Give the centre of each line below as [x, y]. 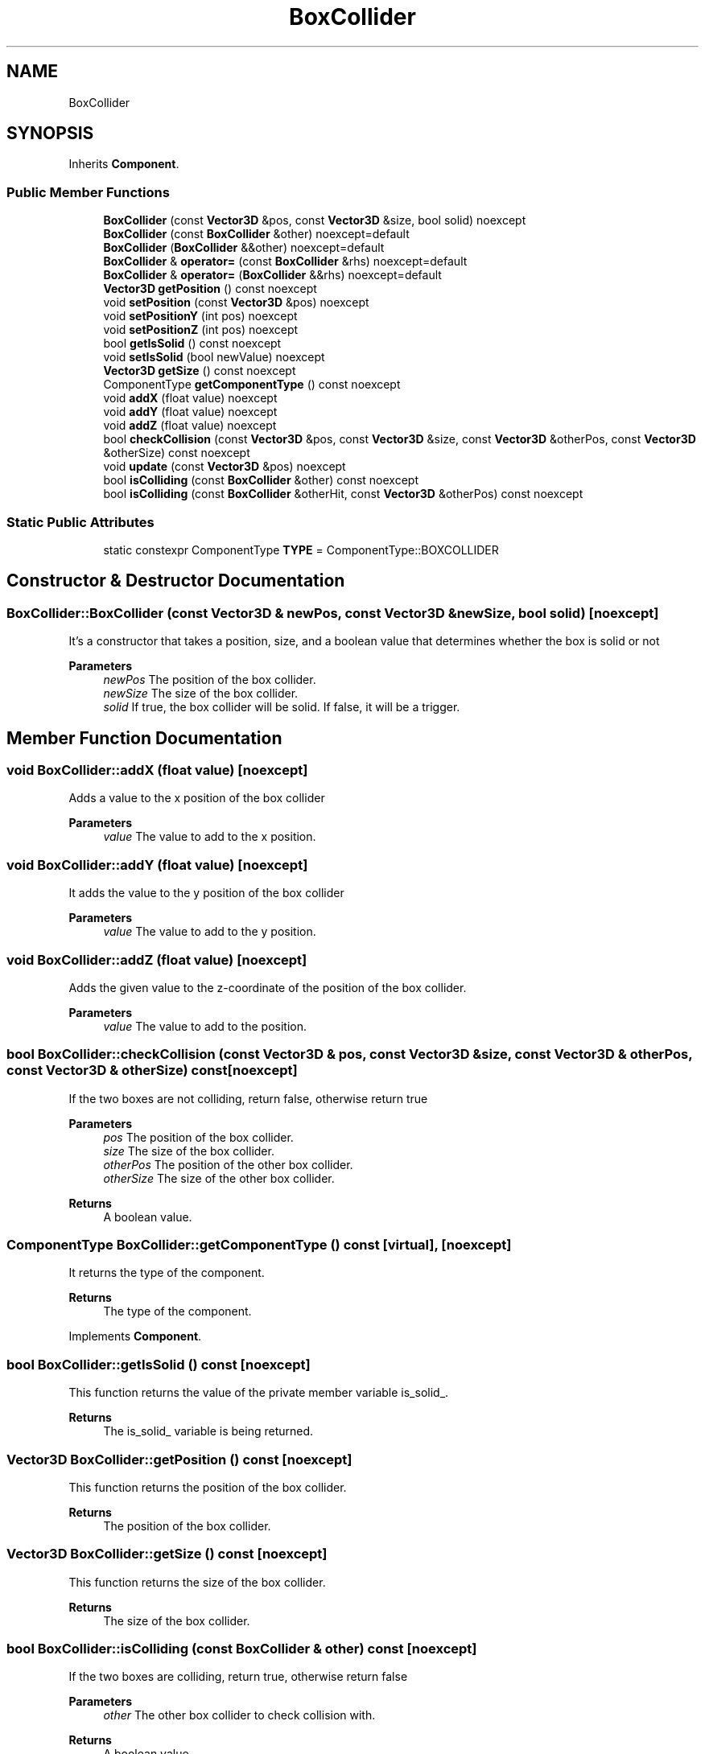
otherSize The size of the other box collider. [219, 1178]
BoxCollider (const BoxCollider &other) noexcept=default [256, 234]
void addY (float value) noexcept [190, 412]
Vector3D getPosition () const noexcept [210, 289]
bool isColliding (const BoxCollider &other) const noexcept [261, 480]
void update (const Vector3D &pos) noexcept [225, 467]
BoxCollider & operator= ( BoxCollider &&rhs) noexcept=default [272, 275]
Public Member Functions [88, 192]
